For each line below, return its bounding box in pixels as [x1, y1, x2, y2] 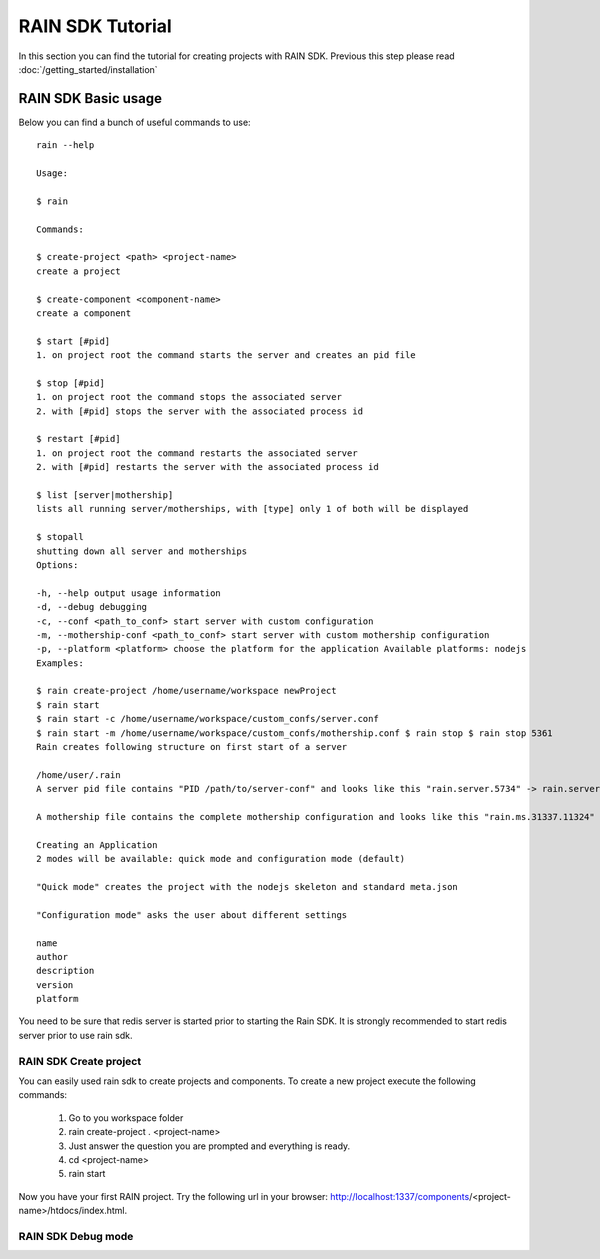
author [36, 951, 69, 962]
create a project [36, 265, 121, 277]
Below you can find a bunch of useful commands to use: [18, 116, 251, 128]
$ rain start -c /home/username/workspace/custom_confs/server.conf [36, 713, 379, 725]
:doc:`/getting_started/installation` [18, 63, 159, 75]
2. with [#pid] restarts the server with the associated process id [36, 461, 379, 473]
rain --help [36, 140, 95, 151]
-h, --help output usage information [36, 587, 222, 599]
